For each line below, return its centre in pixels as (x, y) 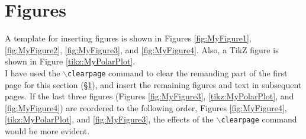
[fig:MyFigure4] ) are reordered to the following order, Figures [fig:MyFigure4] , (146, 107)
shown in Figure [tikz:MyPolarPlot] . (70, 61)
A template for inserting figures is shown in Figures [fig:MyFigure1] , (128, 38)
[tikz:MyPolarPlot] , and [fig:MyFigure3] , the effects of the (109, 119)
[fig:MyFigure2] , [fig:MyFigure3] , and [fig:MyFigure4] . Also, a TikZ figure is (142, 49)
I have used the (33, 72)
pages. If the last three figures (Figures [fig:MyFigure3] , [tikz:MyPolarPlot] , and (149, 96)
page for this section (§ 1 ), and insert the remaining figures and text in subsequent (153, 84)
